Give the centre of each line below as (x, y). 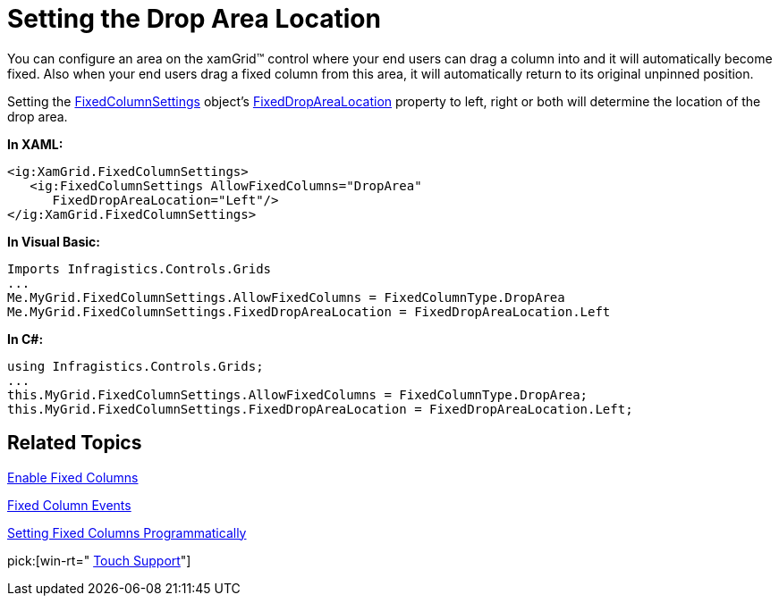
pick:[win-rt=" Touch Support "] (99, 560)
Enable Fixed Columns (73, 477)
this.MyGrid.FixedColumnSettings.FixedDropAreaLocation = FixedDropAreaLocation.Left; (320, 409)
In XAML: (35, 144)
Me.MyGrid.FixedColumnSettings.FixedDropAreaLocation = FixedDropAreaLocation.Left (309, 311)
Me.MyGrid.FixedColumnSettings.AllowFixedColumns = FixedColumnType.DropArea (286, 297)
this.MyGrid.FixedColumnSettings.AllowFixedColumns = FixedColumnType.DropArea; (298, 394)
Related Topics (75, 443)
